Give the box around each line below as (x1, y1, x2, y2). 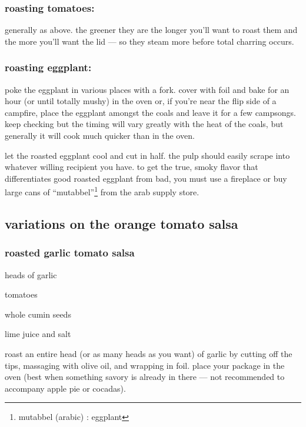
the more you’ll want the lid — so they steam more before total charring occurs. (5, 35, 294, 47)
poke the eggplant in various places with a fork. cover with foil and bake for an (5, 83, 290, 95)
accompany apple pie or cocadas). (5, 382, 126, 394)
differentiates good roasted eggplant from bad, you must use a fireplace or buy (5, 172, 287, 184)
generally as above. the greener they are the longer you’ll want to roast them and (5, 24, 298, 36)
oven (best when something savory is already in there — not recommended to (5, 371, 285, 383)
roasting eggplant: (5, 60, 92, 75)
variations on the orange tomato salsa (5, 215, 238, 233)
